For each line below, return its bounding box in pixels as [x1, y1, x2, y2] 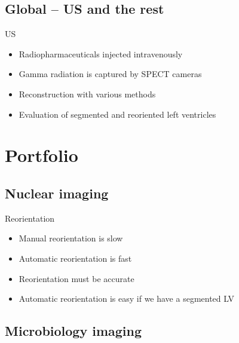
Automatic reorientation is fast [19, 252, 132, 264]
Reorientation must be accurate [19, 272, 134, 284]
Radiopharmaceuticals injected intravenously [19, 47, 183, 60]
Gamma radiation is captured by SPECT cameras [19, 68, 202, 80]
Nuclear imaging [5, 183, 109, 202]
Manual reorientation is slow [19, 232, 123, 244]
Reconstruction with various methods [19, 87, 156, 100]
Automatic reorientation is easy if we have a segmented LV [19, 292, 234, 305]
